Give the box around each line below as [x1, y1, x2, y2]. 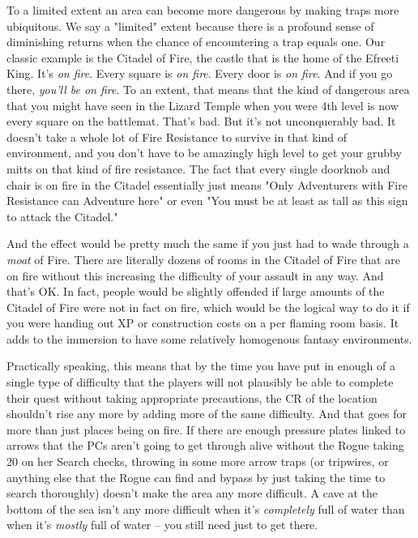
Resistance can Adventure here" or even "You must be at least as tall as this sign [6, 192, 408, 209]
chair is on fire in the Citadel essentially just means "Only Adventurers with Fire [6, 176, 407, 193]
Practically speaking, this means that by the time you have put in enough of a [6, 357, 395, 374]
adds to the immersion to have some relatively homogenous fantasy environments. [6, 330, 412, 347]
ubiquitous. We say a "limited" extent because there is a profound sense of [6, 17, 374, 34]
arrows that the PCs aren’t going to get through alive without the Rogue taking [6, 437, 404, 454]
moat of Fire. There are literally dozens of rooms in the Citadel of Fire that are [6, 250, 400, 267]
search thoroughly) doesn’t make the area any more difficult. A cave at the [6, 485, 377, 502]
